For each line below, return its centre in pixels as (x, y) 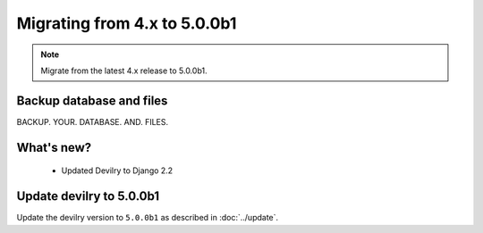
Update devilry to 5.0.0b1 (88, 196)
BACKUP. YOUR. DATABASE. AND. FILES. (93, 121)
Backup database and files (92, 100)
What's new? (54, 147)
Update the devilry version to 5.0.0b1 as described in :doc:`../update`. (148, 218)
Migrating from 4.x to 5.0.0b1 (127, 23)
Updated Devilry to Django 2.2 (117, 171)
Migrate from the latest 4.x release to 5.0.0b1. (124, 71)
